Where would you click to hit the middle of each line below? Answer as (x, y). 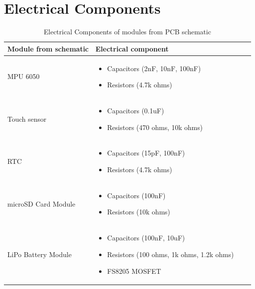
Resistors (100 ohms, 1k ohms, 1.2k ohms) (170, 254)
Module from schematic (48, 48)
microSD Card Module (41, 203)
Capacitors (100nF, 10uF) (146, 238)
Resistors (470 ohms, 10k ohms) (155, 127)
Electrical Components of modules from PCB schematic (127, 32)
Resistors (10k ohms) (139, 212)
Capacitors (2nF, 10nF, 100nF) (154, 68)
